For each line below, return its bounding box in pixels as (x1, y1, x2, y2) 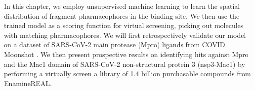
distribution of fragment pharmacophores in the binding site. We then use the (4, 10, 240, 21)
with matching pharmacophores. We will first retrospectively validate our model (4, 30, 246, 40)
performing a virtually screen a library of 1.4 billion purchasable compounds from (4, 68, 251, 79)
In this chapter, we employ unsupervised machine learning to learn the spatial (4, 1, 240, 11)
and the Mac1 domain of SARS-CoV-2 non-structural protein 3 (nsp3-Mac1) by (4, 59, 245, 69)
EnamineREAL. (4, 78, 52, 88)
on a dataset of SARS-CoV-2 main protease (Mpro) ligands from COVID (4, 39, 225, 50)
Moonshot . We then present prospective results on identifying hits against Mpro (4, 49, 249, 59)
